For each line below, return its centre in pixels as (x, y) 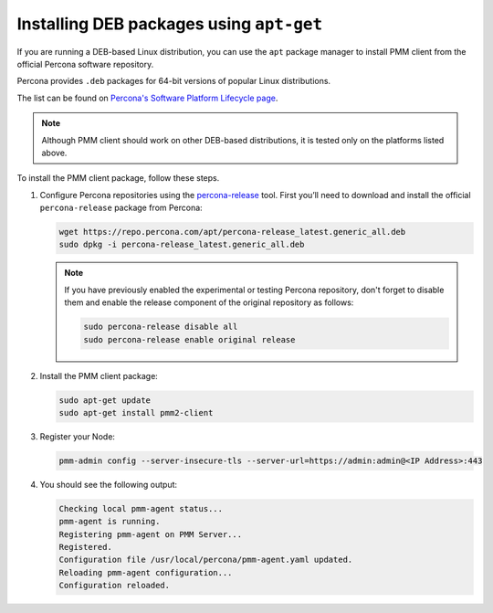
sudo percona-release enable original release (189, 339)
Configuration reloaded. (115, 586)
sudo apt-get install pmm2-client (136, 412)
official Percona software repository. (85, 64)
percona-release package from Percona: (121, 208)
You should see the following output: (109, 484)
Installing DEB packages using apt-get (170, 24)
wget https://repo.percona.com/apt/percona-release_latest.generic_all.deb (232, 232)
